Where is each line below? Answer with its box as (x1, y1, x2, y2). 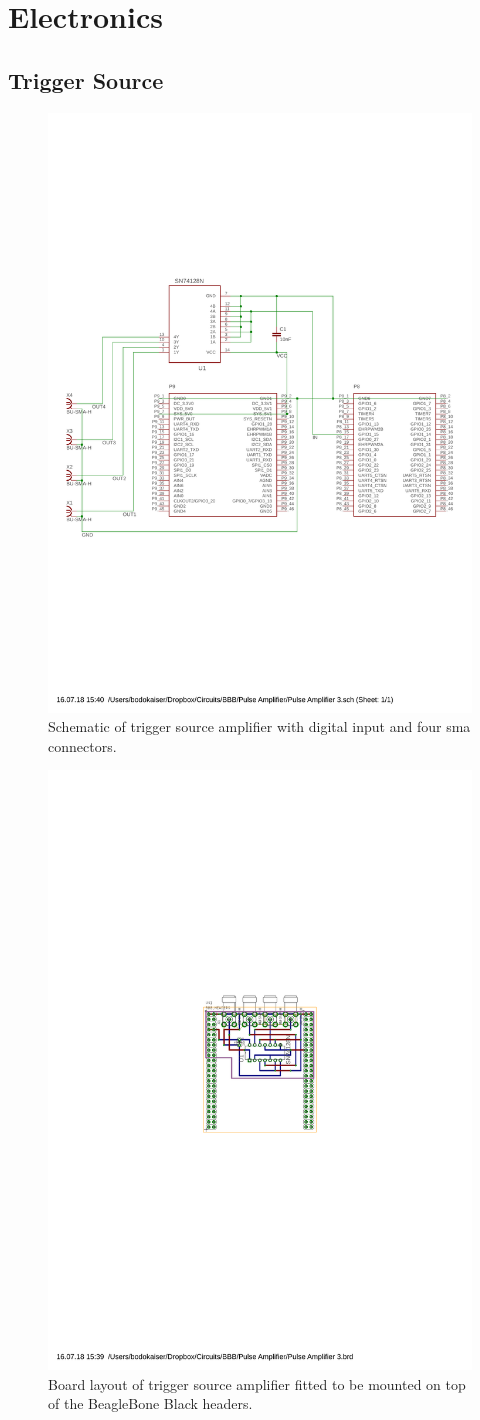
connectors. (48, 735, 117, 756)
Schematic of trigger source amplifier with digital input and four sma (48, 716, 471, 737)
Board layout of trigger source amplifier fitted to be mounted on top (48, 1373, 466, 1394)
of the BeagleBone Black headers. (48, 1393, 253, 1414)
